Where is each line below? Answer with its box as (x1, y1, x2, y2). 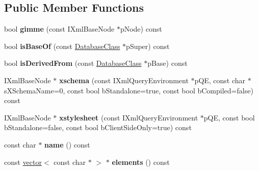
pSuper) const (126, 40, 170, 51)
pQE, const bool (203, 112, 255, 123)
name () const (44, 139, 90, 150)
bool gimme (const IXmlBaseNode (4, 23, 115, 34)
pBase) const (147, 58, 188, 68)
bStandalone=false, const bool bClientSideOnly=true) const (4, 122, 192, 133)
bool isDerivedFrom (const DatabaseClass (4, 58, 142, 68)
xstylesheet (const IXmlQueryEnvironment (59, 112, 198, 123)
